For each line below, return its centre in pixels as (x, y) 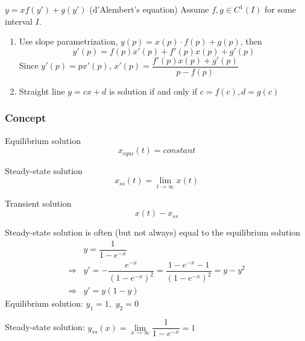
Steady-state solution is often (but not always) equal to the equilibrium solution (153, 232)
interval (19, 21)
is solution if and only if (153, 91)
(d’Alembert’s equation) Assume (149, 9)
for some (280, 9)
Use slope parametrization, (68, 41)
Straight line (42, 91)
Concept (26, 118)
